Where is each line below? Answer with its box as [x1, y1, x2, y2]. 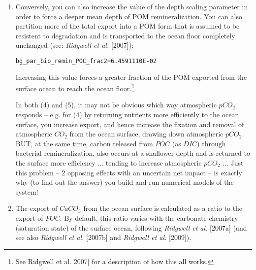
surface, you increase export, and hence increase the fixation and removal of [15, 119, 244, 129]
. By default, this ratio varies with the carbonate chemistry [60, 213, 238, 223]
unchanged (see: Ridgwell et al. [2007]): [15, 40, 134, 50]
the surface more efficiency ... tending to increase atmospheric [15, 158, 202, 168]
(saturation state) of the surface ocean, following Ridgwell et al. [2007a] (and [15, 222, 247, 233]
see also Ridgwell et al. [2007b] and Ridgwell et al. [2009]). [15, 232, 192, 242]
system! [15, 186, 38, 197]
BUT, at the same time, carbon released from [15, 138, 153, 148]
